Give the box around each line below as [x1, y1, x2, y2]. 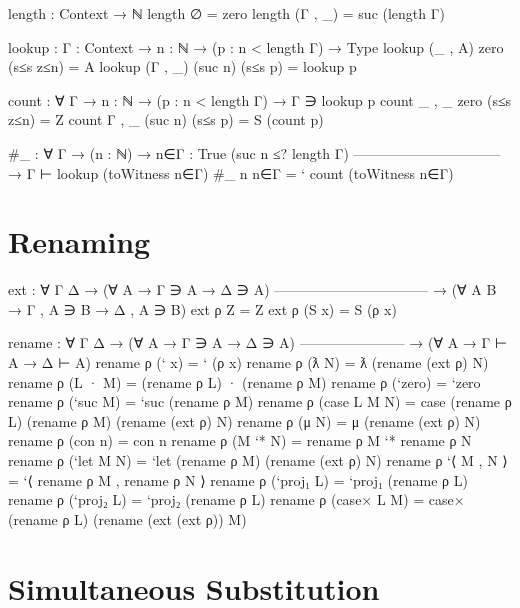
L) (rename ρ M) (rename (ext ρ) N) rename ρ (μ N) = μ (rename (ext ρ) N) [8, 410, 481, 431]
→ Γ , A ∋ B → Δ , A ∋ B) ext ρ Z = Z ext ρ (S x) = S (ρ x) [8, 298, 397, 319]
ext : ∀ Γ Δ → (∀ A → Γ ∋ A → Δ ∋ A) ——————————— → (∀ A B [8, 279, 497, 300]
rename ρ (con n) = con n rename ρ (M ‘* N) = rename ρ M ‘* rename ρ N [8, 430, 472, 451]
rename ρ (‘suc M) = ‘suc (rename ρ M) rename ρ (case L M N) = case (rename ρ [8, 391, 512, 412]
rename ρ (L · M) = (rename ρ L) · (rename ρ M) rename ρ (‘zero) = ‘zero [8, 371, 481, 392]
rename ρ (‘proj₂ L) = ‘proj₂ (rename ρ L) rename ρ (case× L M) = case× [8, 489, 465, 510]
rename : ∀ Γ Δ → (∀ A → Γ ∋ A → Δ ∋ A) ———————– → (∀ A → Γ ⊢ [8, 332, 508, 353]
